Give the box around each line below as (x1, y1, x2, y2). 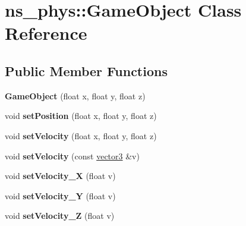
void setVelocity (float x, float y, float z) (5, 129, 157, 142)
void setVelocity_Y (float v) (5, 189, 116, 202)
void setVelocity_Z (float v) (5, 209, 115, 222)
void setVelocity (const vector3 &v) (5, 149, 140, 162)
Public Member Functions (5, 61, 168, 80)
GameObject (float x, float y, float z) (5, 89, 146, 102)
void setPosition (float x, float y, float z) (5, 109, 157, 122)
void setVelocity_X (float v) (5, 169, 116, 182)
